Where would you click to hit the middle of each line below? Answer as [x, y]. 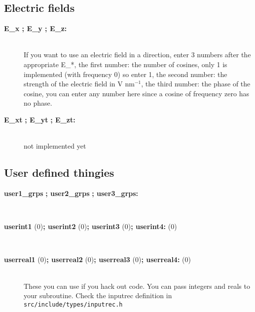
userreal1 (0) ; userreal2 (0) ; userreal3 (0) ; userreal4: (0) [97, 259]
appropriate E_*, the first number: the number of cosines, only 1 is [126, 64]
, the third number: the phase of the [196, 84]
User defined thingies [59, 173]
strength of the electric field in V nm [79, 84]
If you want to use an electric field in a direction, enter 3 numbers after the [137, 55]
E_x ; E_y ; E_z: [36, 28]
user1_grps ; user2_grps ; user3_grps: [71, 193]
